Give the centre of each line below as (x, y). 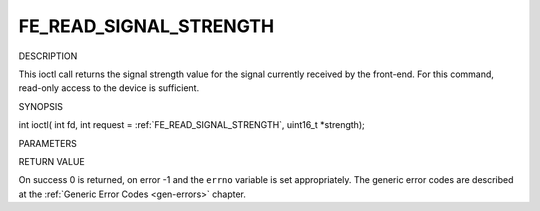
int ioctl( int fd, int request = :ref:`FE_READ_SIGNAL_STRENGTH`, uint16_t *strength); (191, 125)
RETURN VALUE (51, 161)
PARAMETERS (47, 143)
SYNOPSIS (41, 106)
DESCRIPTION (48, 56)
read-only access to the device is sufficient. (109, 88)
